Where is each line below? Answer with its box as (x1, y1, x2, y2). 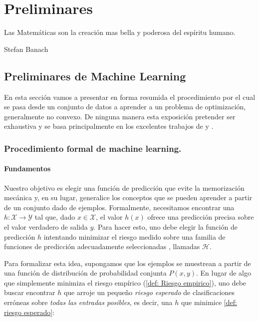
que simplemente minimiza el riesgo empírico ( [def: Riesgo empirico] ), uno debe (4, 277, 247, 288)
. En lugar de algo (196, 268, 251, 278)
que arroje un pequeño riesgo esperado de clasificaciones (63, 287, 235, 298)
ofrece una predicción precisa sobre (147, 212, 254, 222)
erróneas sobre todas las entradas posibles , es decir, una (4, 297, 173, 308)
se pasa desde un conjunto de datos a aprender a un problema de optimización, (4, 101, 246, 112)
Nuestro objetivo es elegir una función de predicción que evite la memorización (4, 182, 245, 193)
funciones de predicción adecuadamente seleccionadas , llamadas (4, 241, 200, 252)
